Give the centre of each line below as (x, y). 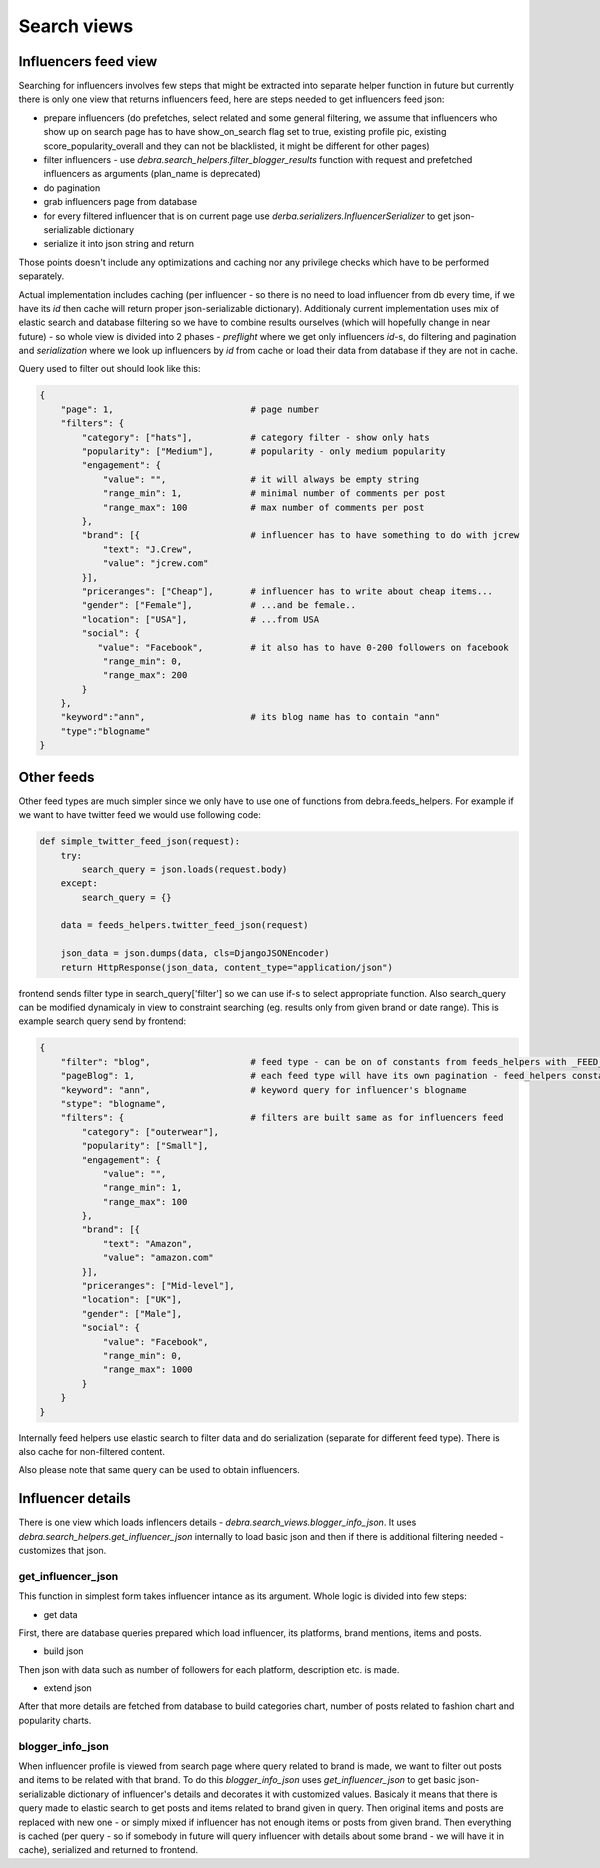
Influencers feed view (88, 61)
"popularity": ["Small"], (145, 1146)
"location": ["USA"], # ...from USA (200, 619)
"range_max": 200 (145, 675)
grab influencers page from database (120, 202)
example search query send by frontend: (102, 1021)
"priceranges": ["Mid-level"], (158, 1286)
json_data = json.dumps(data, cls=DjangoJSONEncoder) (195, 953)
